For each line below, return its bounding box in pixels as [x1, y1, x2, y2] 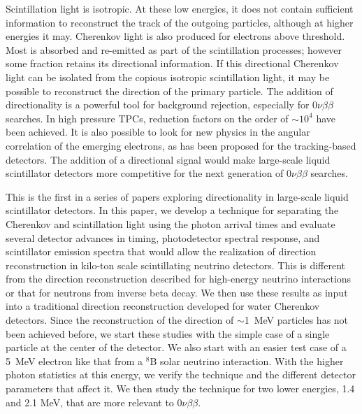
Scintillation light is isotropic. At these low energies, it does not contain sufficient [6, 1, 354, 15]
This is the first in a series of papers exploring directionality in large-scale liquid [6, 189, 349, 204]
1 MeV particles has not [244, 313, 349, 327]
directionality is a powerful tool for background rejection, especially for [6, 97, 310, 112]
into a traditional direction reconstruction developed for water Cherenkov [6, 299, 320, 313]
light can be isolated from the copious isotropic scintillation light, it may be [6, 69, 330, 84]
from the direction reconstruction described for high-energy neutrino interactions [6, 271, 352, 286]
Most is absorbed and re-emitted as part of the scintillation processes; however [6, 42, 342, 57]
